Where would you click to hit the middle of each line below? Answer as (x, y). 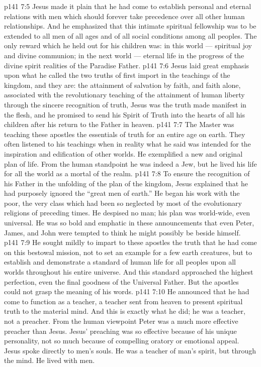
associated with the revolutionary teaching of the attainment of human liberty (124, 95)
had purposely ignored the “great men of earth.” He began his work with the (122, 193)
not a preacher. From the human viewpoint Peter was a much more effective (121, 321)
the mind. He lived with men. (50, 360)
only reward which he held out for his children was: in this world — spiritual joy (128, 45)
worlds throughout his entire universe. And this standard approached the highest (129, 272)
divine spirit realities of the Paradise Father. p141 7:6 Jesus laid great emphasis (127, 65)
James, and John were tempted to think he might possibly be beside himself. (122, 232)
